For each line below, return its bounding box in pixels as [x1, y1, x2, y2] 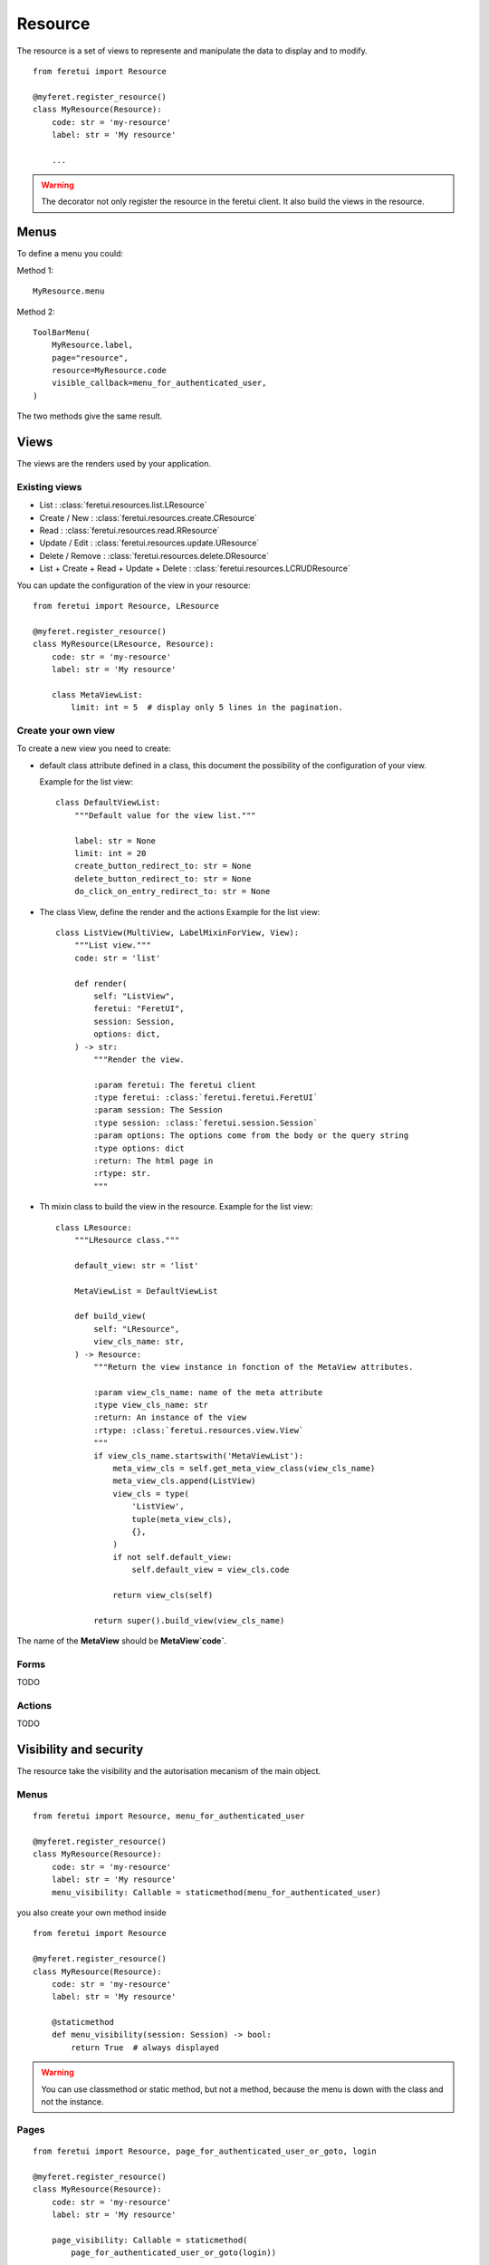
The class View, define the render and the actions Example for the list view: [39, 906, 321, 917]
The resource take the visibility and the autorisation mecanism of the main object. [16, 1766, 321, 1777]
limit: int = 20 [73, 848, 147, 859]
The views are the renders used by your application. [16, 458, 212, 469]
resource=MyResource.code [51, 365, 168, 376]
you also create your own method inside [16, 1907, 167, 1918]
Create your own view [16, 724, 115, 737]
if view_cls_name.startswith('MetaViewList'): [93, 1451, 304, 1460]
